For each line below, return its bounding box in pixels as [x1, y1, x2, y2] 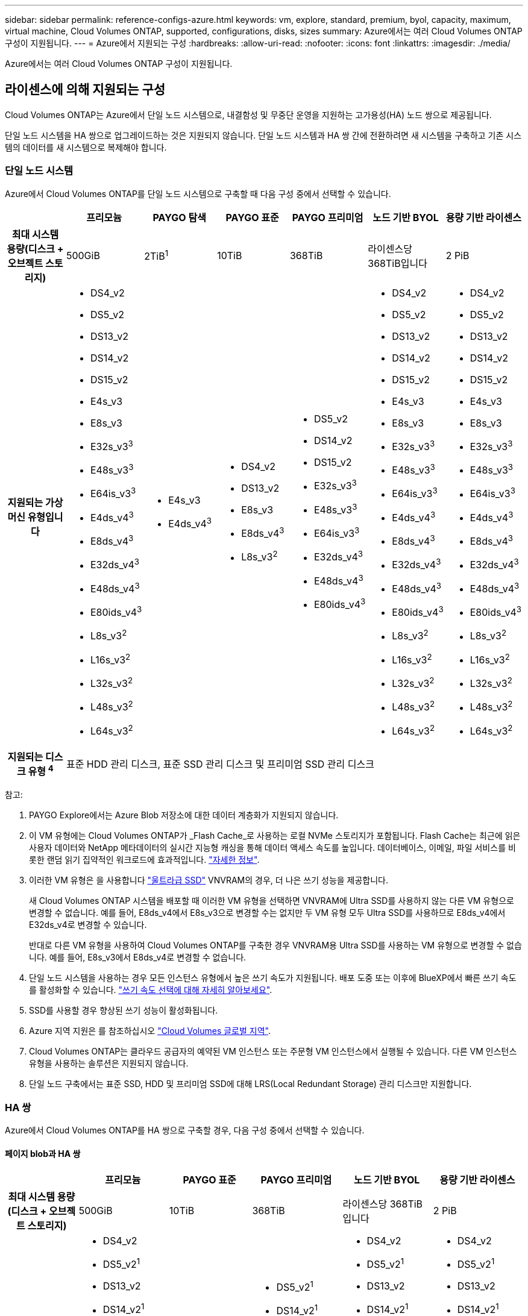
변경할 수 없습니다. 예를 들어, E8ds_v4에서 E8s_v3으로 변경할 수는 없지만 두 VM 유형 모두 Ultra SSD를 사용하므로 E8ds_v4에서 [29, 907, 506, 918]
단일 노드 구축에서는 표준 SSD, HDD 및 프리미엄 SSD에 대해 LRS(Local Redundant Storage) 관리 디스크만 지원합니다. [29, 1079, 472, 1089]
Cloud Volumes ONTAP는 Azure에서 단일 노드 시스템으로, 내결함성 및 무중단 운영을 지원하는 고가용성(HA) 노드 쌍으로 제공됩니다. [5, 109, 492, 120]
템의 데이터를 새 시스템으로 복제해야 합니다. [5, 142, 167, 152]
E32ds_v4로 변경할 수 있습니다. [29, 920, 147, 930]
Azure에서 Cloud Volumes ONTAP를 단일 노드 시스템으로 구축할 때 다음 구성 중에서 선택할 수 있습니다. [5, 188, 391, 199]
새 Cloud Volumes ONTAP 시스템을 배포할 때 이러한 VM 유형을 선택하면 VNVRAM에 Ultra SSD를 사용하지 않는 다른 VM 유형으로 [29, 895, 514, 906]
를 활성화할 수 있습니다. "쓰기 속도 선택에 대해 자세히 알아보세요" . [29, 985, 272, 995]
